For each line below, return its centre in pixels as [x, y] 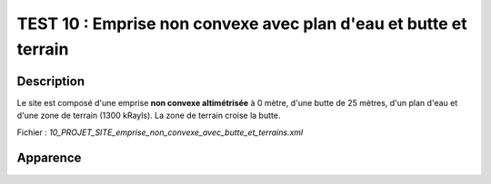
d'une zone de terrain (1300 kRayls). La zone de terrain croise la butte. [149, 116]
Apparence [49, 158]
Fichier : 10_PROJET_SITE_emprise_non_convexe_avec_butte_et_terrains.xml [160, 132]
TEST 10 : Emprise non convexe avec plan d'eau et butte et [242, 24]
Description [51, 81]
